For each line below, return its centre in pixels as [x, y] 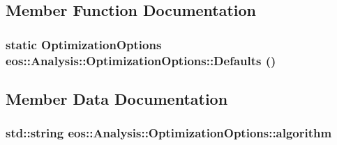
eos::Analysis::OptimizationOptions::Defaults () [141, 60]
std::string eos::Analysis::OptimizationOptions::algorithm [169, 133]
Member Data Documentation [117, 98]
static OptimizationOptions [84, 44]
